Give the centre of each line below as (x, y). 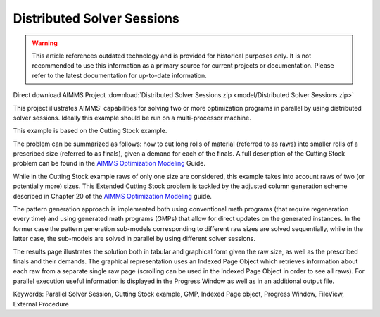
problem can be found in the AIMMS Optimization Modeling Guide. (109, 163)
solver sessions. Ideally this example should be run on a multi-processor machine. (132, 118)
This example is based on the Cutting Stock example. (90, 131)
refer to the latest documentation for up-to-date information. (119, 75)
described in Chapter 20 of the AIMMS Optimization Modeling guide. (113, 196)
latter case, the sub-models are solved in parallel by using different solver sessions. (134, 239)
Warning (45, 43)
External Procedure (41, 304)
